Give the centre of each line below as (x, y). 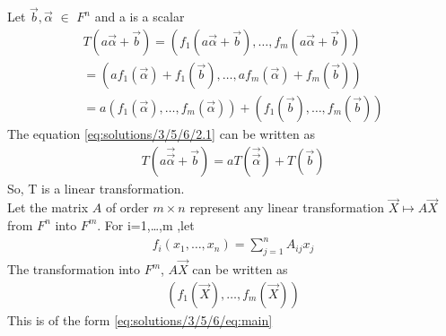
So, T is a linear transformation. (96, 188)
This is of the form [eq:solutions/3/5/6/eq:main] (140, 319)
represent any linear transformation (287, 207)
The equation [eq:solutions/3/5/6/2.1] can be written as (161, 133)
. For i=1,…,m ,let (146, 224)
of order (127, 207)
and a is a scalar (140, 17)
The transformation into (74, 269)
